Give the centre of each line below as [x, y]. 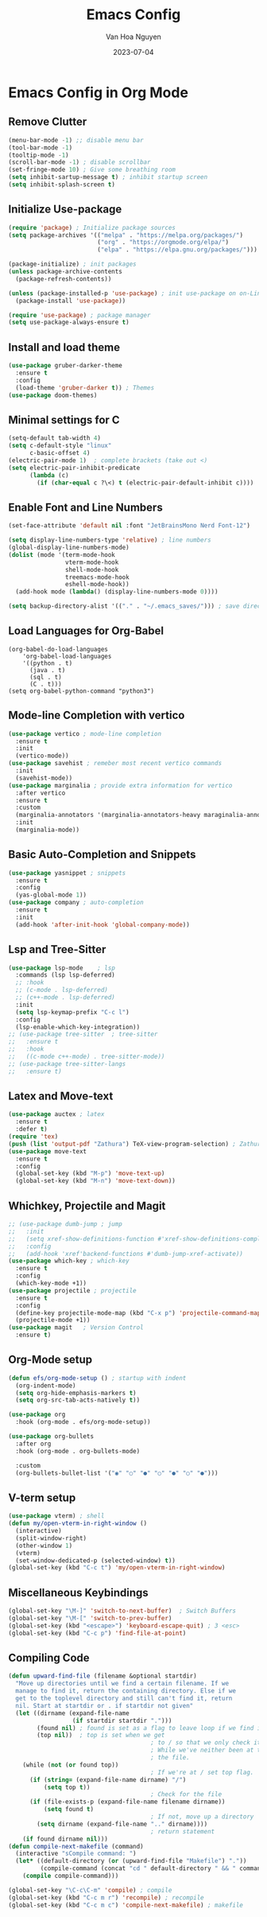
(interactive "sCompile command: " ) [76, 1854]
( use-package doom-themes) [53, 395]
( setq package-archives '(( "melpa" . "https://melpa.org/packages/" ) [126, 235]
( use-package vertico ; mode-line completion [85, 733]
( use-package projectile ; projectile [72, 1290]
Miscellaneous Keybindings [78, 1592]
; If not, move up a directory [202, 1817]
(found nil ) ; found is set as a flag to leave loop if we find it [151, 1728]
